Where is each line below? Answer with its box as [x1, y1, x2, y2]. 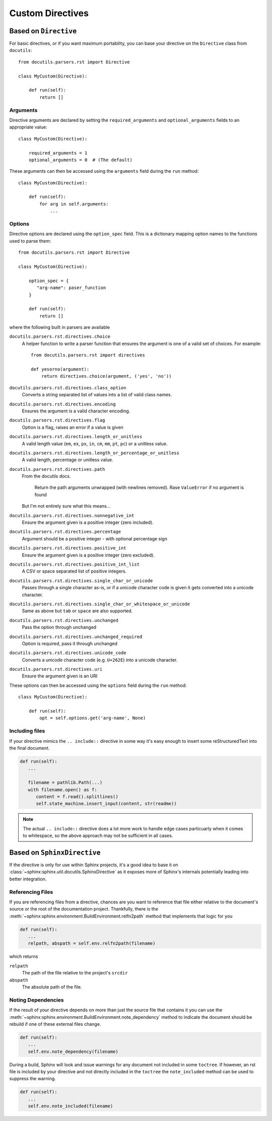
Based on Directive [9, 27, 77, 35]
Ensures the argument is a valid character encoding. [22, 408, 130, 414]
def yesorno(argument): [31, 367, 90, 372]
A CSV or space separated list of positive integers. [22, 568, 127, 574]
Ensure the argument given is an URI [22, 673, 98, 679]
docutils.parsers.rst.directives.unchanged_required [9, 634, 143, 640]
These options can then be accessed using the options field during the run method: [9, 682, 187, 688]
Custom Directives [9, 8, 89, 19]
